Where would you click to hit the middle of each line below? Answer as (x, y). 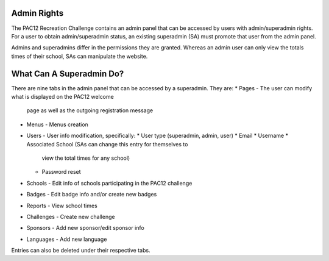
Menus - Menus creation (57, 124)
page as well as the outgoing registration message (90, 110)
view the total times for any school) (86, 158)
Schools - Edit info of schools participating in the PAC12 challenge (109, 183)
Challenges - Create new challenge (71, 216)
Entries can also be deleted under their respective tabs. (81, 251)
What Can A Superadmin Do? (68, 73)
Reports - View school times (62, 206)
